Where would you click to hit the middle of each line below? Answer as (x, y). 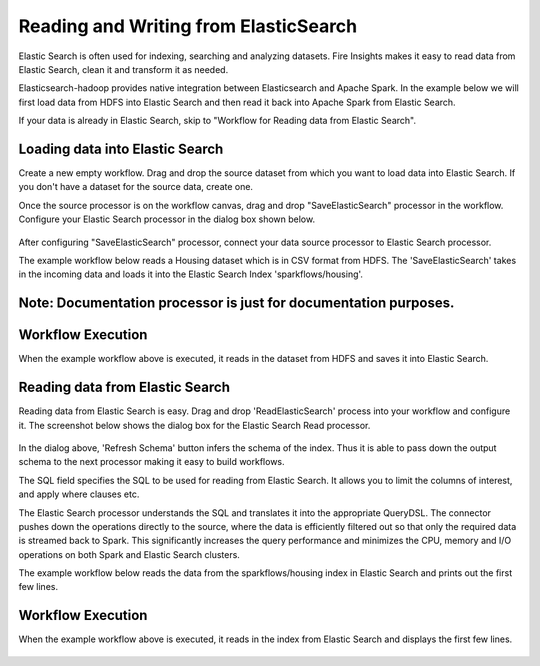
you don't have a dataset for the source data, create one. (136, 187)
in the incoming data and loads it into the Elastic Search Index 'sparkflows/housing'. (191, 274)
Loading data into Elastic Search (121, 148)
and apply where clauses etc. (79, 494)
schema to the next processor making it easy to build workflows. (151, 462)
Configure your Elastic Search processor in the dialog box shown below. (166, 219)
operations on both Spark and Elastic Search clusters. (129, 554)
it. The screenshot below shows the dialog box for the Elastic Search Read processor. (194, 425)
